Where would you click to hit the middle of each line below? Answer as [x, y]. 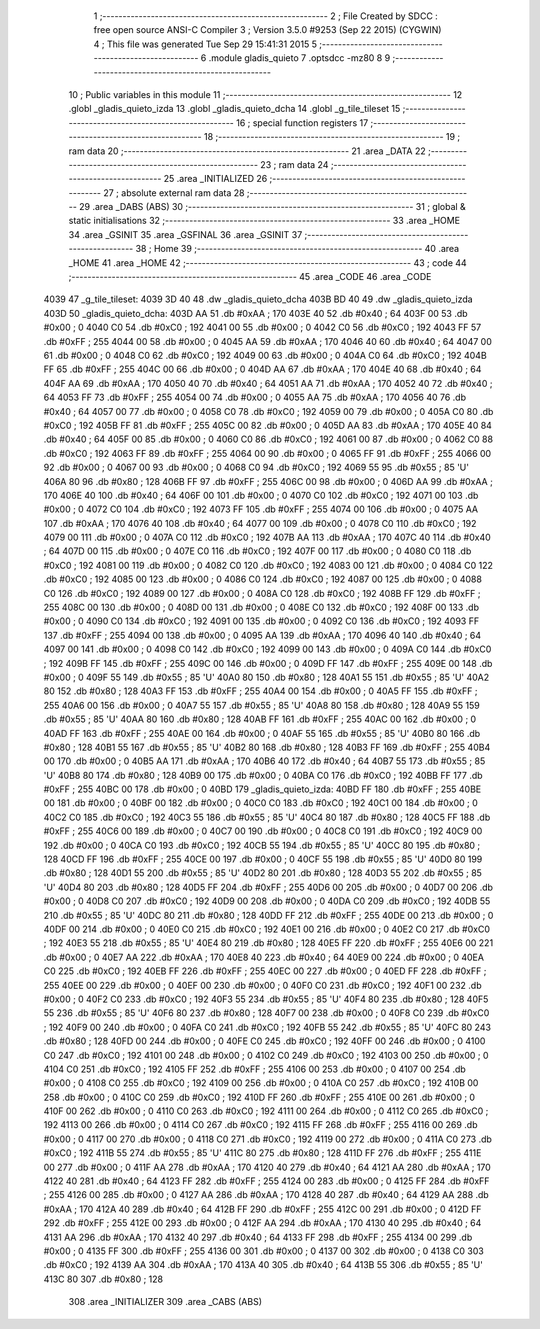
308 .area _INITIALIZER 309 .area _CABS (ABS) [165, 1302]
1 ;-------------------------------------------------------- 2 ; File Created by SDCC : [266, 16]
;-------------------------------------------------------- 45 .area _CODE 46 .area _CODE [250, 277]
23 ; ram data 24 [294, 164]
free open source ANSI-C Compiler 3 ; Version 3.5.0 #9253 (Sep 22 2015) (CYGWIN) [267, 30]
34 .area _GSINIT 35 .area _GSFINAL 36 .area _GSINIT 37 [185, 234]
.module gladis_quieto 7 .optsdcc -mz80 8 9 [299, 58]
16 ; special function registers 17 [302, 122]
